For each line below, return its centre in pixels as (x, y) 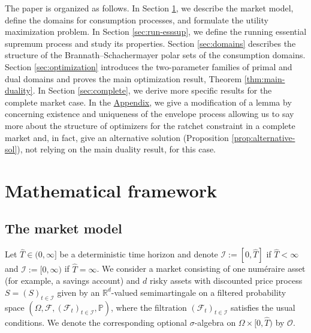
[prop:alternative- (263, 137)
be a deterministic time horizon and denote (139, 254)
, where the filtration (149, 307)
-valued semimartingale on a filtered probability (199, 292)
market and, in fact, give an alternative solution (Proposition (117, 137)
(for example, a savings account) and (73, 280)
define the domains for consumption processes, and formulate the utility (137, 19)
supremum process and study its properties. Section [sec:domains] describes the (150, 43)
